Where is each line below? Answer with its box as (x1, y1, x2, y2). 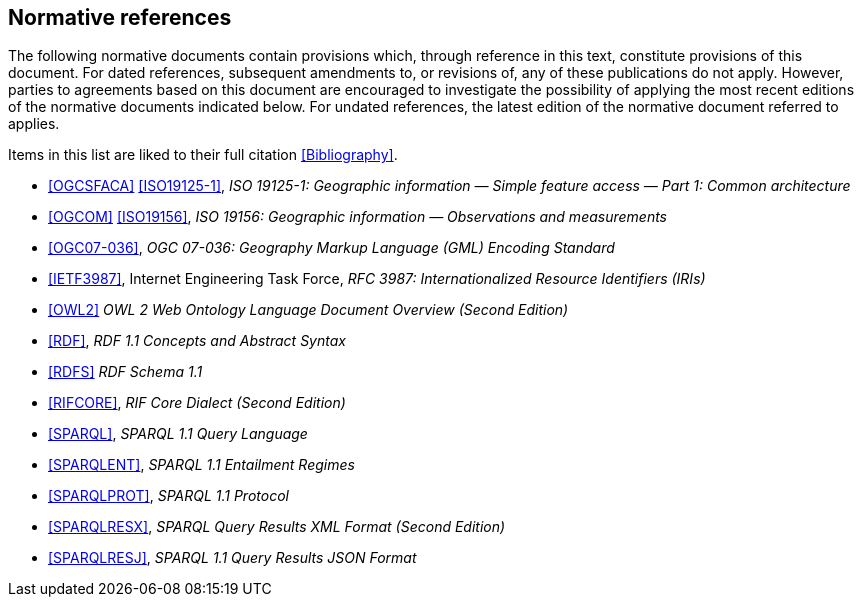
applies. (8, 115, 60, 133)
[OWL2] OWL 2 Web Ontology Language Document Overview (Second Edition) (48, 301, 569, 319)
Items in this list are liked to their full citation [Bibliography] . (8, 146, 398, 164)
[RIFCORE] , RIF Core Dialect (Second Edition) (48, 394, 346, 412)
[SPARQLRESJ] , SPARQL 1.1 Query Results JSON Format (48, 549, 417, 567)
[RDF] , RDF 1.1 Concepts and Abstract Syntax (48, 332, 346, 350)
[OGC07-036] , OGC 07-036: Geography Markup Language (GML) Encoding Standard (48, 239, 615, 257)
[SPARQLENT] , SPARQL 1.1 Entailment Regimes (48, 456, 355, 474)
